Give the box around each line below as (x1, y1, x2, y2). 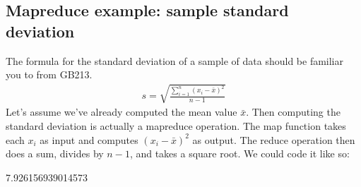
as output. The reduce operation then (192, 132, 355, 147)
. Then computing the (246, 104, 341, 119)
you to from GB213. (6, 67, 93, 82)
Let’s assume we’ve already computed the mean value (6, 104, 237, 119)
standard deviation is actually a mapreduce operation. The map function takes (6, 118, 346, 133)
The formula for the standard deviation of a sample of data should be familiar (6, 53, 343, 68)
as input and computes (40, 132, 138, 147)
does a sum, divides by (6, 146, 104, 161)
